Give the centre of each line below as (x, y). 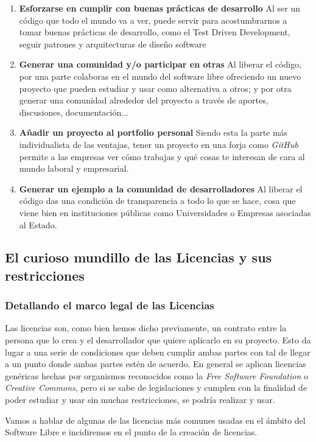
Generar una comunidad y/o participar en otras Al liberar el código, (160, 64)
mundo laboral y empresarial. (74, 168)
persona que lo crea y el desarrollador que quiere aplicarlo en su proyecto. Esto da (158, 340)
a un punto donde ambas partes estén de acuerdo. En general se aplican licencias (156, 364)
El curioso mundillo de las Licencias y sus (139, 257)
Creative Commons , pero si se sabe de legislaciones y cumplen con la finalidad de (156, 388)
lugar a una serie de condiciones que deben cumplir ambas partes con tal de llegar (158, 352)
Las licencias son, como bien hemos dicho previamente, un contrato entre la (146, 328)
